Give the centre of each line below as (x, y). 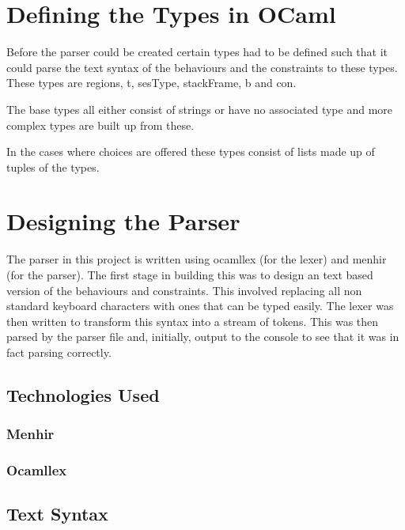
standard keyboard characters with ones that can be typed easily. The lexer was (200, 306)
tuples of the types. (53, 167)
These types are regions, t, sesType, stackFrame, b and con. (151, 83)
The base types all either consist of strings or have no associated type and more (199, 109)
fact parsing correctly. (59, 352)
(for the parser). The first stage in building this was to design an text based (190, 274)
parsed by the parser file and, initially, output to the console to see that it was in (203, 337)
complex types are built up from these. (100, 125)
